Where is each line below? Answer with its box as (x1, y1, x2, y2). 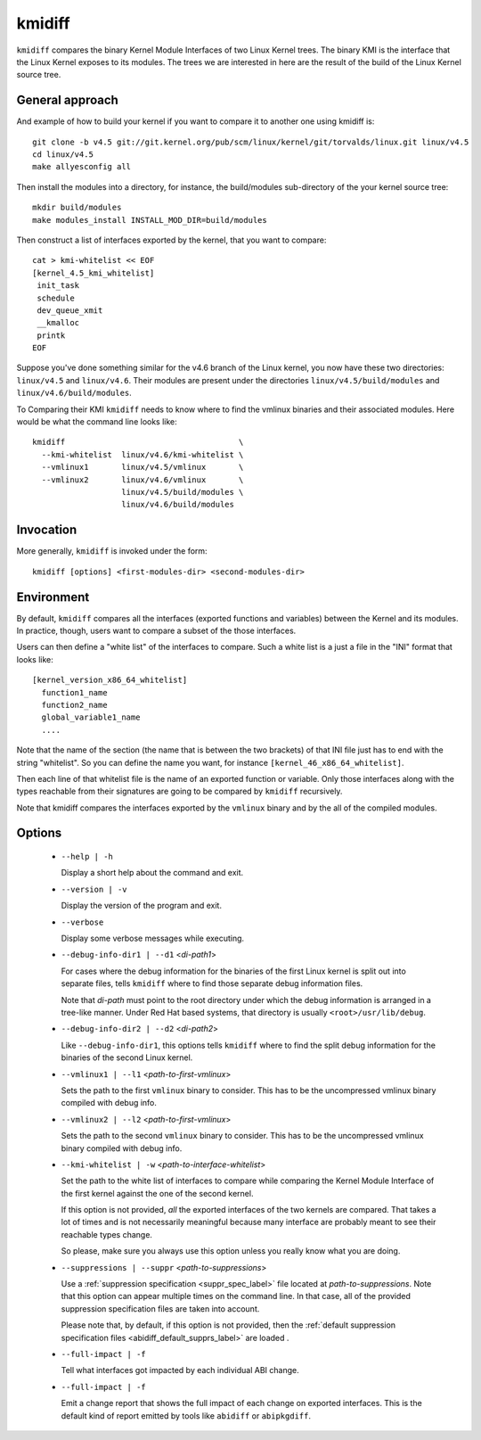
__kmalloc (37, 317, 80, 328)
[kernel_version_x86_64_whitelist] (32, 675, 188, 686)
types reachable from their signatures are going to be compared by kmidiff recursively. (16, 786, 343, 797)
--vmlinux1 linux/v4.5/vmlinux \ (41, 462, 244, 473)
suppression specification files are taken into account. (61, 1303, 260, 1314)
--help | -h (61, 852, 113, 862)
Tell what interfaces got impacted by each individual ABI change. (61, 1365, 299, 1376)
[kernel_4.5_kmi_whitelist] (32, 267, 155, 278)
